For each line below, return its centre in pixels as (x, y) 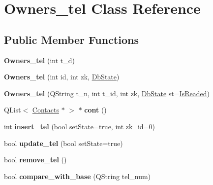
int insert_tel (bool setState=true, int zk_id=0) (79, 126)
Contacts (46, 110)
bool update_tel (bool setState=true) (63, 143)
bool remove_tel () (35, 160)
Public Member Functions (71, 39)
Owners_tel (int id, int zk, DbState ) (62, 77)
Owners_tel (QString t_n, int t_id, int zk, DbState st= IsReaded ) (107, 93)
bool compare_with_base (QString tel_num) (77, 176)
